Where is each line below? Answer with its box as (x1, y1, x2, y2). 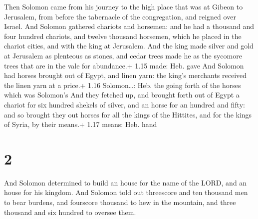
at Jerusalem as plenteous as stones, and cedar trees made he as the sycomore (4, 50, 242, 60)
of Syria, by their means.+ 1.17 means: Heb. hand (4, 119, 157, 129)
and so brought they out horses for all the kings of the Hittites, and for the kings (4, 109, 252, 119)
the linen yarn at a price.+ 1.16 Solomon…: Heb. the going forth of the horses (4, 79, 241, 90)
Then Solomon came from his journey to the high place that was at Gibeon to (4, 1, 243, 11)
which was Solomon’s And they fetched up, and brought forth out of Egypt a (4, 89, 240, 100)
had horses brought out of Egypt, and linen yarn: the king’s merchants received (4, 70, 247, 80)
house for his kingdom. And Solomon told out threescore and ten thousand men (4, 187, 248, 197)
